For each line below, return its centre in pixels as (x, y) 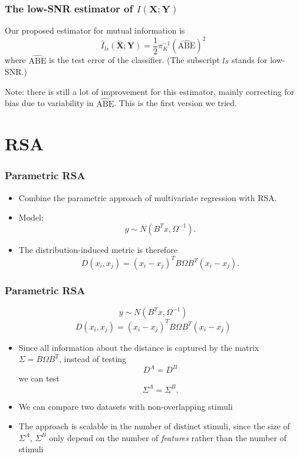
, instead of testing (93, 359)
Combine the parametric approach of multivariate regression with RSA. (148, 197)
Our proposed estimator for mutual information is (95, 30)
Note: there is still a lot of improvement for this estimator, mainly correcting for (149, 91)
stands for (249, 60)
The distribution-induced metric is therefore (98, 249)
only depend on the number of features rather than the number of (168, 437)
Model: (31, 217)
